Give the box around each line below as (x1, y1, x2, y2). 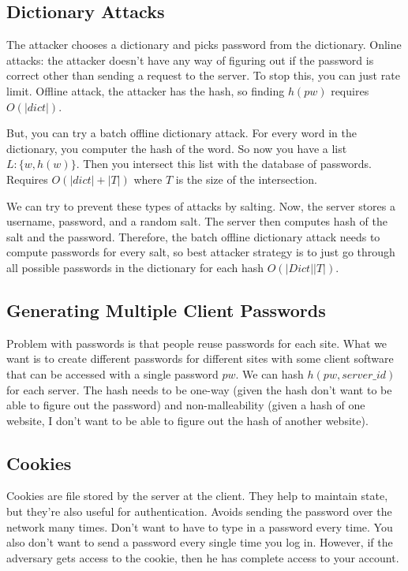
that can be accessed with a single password (6, 365, 219, 382)
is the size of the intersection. (175, 170, 317, 187)
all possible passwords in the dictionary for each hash (6, 259, 264, 275)
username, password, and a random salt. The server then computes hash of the (6, 213, 387, 230)
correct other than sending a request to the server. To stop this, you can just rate (6, 67, 400, 84)
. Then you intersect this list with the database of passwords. (76, 155, 372, 172)
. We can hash (235, 365, 304, 382)
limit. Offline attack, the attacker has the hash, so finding (6, 82, 285, 99)
